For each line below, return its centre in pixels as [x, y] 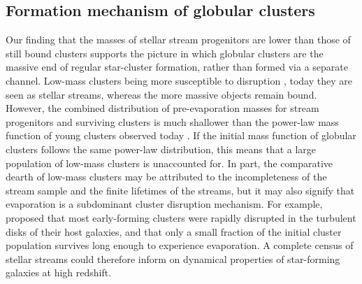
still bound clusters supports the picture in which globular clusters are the [165, 53]
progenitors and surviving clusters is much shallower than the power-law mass [172, 121]
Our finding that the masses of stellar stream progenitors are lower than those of [178, 40]
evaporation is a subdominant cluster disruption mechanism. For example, [164, 204]
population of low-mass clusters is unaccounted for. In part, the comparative [169, 163]
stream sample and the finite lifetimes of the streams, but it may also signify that [180, 190]
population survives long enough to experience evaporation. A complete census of [180, 245]
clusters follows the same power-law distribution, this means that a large [161, 149]
